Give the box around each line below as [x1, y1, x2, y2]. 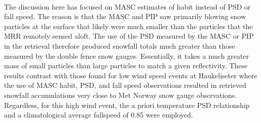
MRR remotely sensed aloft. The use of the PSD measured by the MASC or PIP [4, 31, 254, 41]
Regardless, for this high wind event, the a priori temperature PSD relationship [4, 99, 250, 110]
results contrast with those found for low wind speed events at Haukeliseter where [4, 70, 257, 80]
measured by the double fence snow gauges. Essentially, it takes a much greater [4, 50, 249, 61]
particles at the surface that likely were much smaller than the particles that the [4, 21, 253, 31]
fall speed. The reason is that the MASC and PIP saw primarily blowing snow [4, 11, 246, 22]
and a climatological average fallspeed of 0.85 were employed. [4, 109, 193, 120]
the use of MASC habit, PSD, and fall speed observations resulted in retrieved [4, 80, 246, 90]
